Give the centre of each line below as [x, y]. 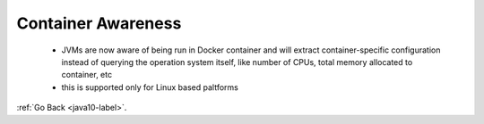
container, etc [86, 75]
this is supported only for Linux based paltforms [150, 87]
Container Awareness [99, 23]
